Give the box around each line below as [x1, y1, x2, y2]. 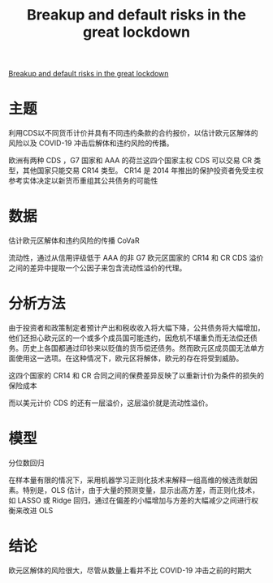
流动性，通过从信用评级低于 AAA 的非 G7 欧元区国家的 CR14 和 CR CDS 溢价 [8, 253, 264, 263]
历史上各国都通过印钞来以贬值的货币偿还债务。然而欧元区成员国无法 [22, 343, 250, 352]
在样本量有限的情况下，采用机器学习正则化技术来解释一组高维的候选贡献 [8, 475, 250, 485]
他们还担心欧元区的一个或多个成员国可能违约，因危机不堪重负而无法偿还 [8, 333, 250, 343]
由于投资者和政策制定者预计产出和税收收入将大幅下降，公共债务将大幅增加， [8, 323, 265, 332]
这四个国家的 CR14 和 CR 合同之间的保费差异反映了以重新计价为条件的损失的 [8, 371, 264, 380]
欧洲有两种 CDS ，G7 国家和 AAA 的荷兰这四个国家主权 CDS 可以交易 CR [8, 156, 253, 166]
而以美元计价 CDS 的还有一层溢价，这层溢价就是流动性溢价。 [8, 398, 213, 408]
